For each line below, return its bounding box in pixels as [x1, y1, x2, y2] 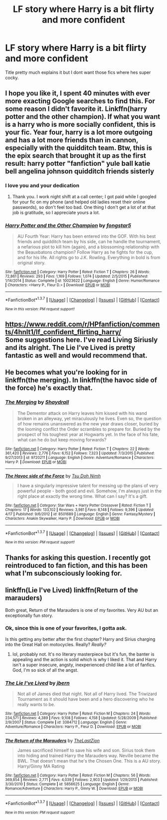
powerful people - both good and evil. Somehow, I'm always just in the [17, 488, 162, 494]
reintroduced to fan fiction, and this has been [5, 561, 148, 570]
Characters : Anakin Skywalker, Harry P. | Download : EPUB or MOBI [5, 516, 120, 521]
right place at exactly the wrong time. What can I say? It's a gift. [17, 493, 148, 499]
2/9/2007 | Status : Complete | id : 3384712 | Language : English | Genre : [5, 720, 128, 725]
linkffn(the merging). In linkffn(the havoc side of [5, 376, 158, 385]
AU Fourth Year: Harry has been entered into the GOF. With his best [17, 233, 156, 239]
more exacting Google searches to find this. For [5, 97, 155, 105]
